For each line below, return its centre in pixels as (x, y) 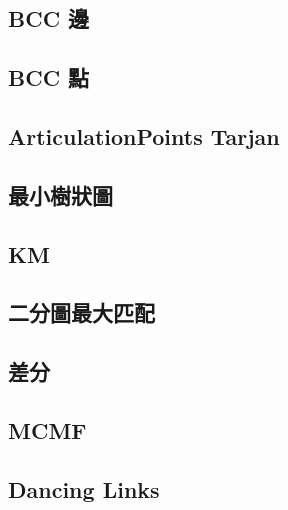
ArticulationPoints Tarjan (144, 135)
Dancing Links (84, 488)
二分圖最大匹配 (81, 312)
